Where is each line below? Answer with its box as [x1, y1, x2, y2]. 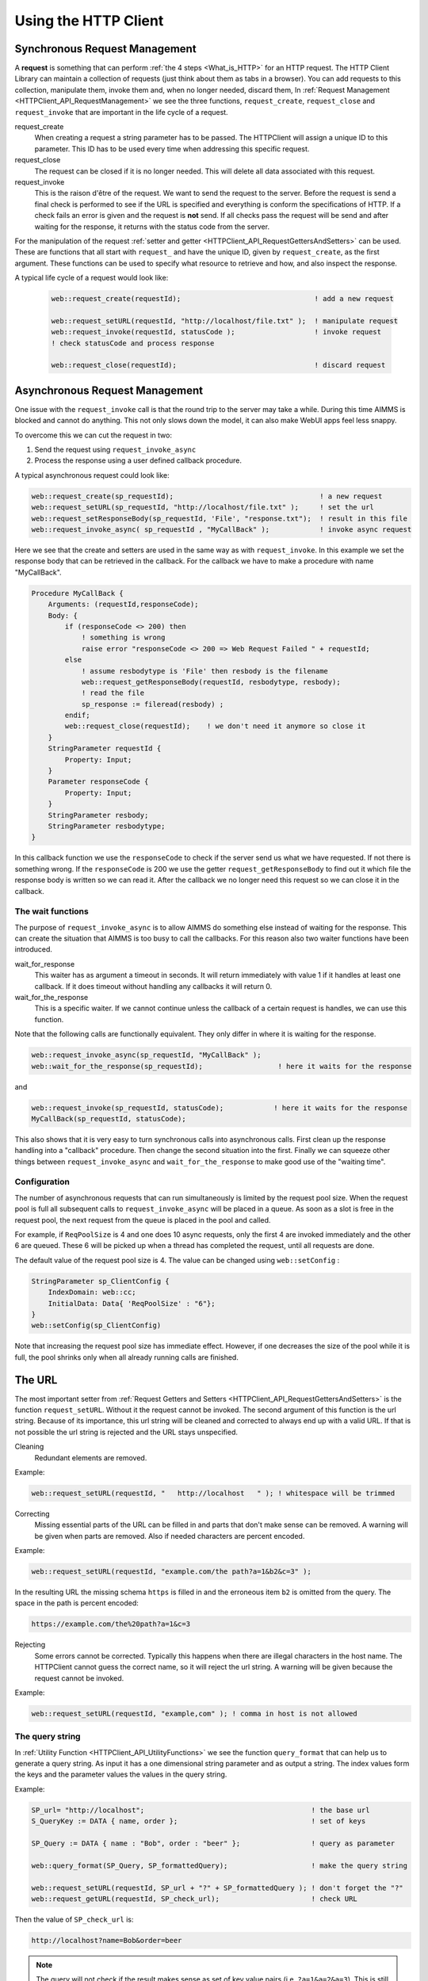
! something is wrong [81, 633, 166, 642]
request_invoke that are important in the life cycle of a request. [14, 107, 229, 116]
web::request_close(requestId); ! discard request [51, 361, 386, 370]
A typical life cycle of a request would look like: [14, 273, 169, 283]
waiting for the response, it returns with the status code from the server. [34, 222, 269, 231]
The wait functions [14, 906, 89, 917]
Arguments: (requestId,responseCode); [48, 600, 199, 609]
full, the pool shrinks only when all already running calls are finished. [14, 1352, 239, 1362]
